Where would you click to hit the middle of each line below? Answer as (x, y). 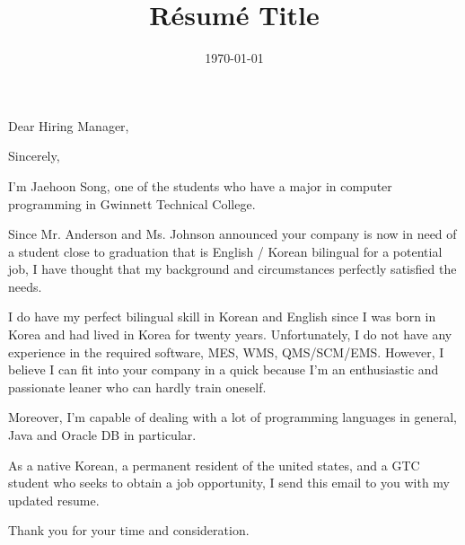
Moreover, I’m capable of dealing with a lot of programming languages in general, (233, 417)
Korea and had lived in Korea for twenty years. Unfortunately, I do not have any (230, 334)
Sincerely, (34, 156)
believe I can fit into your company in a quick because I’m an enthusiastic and (224, 369)
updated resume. (54, 500)
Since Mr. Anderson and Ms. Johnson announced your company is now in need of (232, 234)
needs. (25, 286)
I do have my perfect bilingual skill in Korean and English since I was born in (222, 316)
